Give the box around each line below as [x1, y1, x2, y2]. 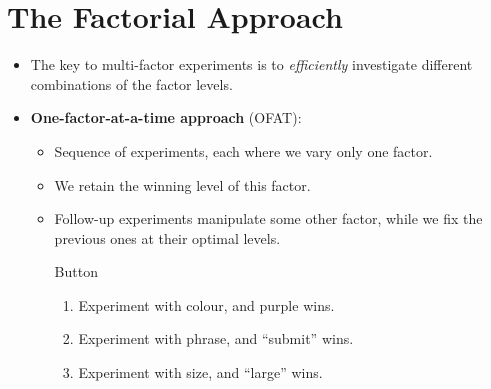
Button [54, 261, 98, 282]
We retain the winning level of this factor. [54, 174, 311, 195]
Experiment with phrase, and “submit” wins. [78, 328, 354, 349]
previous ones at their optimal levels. [54, 227, 281, 248]
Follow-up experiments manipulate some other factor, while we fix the [54, 208, 483, 229]
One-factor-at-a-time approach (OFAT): [30, 107, 302, 128]
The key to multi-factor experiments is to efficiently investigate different [30, 54, 473, 75]
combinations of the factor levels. [30, 73, 233, 94]
